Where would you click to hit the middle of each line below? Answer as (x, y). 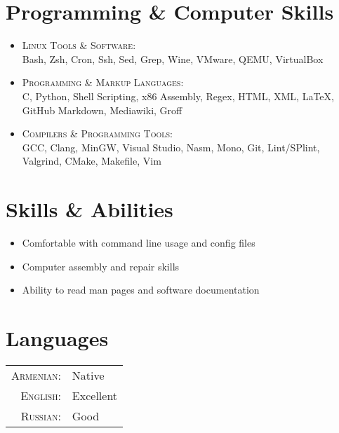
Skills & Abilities (89, 209)
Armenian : (36, 375)
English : (41, 395)
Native (88, 375)
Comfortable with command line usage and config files (139, 242)
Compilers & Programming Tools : (97, 133)
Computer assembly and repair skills (101, 266)
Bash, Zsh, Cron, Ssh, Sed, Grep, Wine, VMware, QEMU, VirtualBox (173, 59)
